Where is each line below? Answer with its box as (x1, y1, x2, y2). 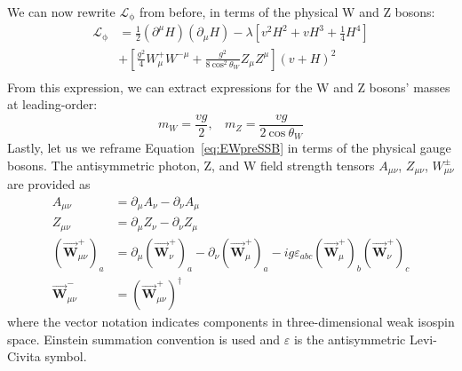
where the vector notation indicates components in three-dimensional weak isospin (7, 312, 455, 331)
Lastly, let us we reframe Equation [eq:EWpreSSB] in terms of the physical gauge (7, 138, 451, 157)
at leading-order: (7, 95, 98, 114)
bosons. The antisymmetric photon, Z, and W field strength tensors (7, 155, 375, 174)
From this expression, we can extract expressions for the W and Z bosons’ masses (7, 77, 450, 96)
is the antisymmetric (293, 329, 406, 348)
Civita (7, 347, 41, 366)
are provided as (7, 175, 91, 193)
